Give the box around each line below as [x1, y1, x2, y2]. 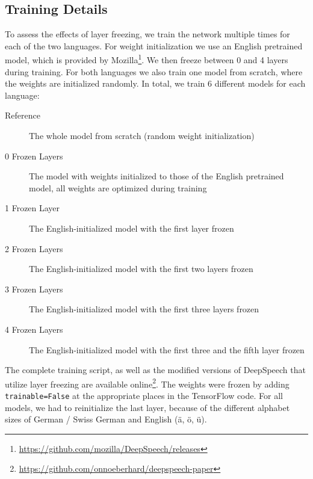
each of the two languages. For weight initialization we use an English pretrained [5, 39, 303, 52]
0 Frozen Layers [5, 149, 63, 162]
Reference [5, 109, 40, 122]
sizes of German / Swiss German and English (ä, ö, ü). [5, 413, 207, 425]
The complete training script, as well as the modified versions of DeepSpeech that [5, 363, 306, 376]
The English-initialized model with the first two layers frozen [29, 262, 253, 275]
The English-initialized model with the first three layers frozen [29, 303, 259, 315]
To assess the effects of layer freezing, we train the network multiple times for [5, 28, 290, 40]
